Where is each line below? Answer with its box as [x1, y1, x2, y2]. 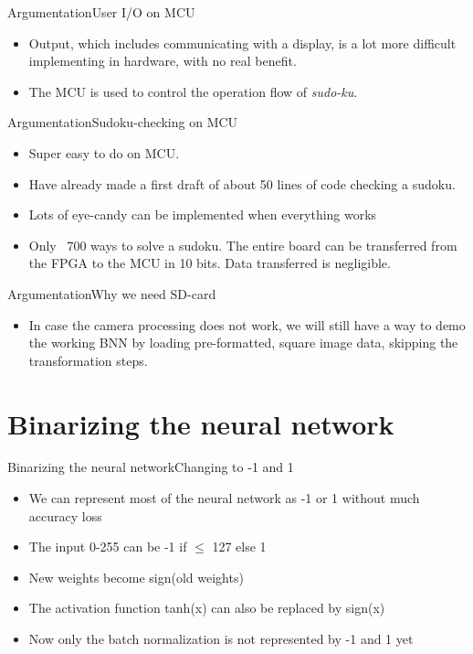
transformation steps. [28, 350, 148, 370]
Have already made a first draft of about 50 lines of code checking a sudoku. [28, 174, 456, 193]
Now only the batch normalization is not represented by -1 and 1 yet [28, 629, 414, 648]
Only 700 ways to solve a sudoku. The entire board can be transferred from [28, 235, 457, 254]
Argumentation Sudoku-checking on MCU [7, 113, 238, 132]
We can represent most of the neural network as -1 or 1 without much [28, 488, 420, 508]
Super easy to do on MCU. [28, 143, 180, 162]
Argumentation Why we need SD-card [7, 284, 216, 303]
